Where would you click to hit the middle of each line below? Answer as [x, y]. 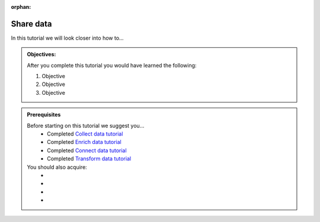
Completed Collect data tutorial [85, 134]
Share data [31, 24]
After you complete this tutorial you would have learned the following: [112, 65]
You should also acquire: [57, 167]
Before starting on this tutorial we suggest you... [86, 126]
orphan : [21, 7]
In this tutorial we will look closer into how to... [67, 38]
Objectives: [41, 54]
